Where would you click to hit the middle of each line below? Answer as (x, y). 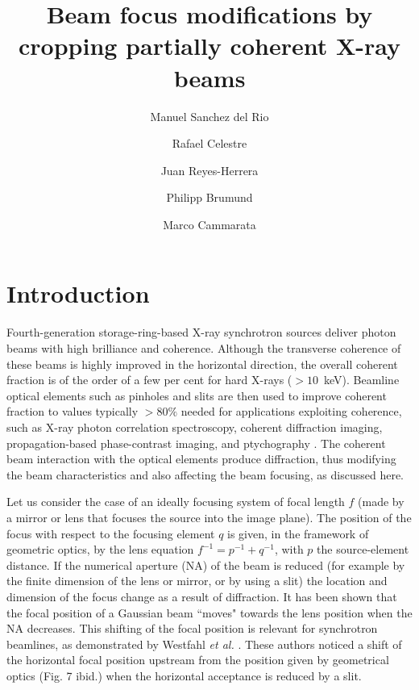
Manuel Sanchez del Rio (209, 116)
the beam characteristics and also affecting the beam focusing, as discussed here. (205, 474)
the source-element (363, 549)
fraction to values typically (73, 411)
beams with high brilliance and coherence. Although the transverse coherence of (204, 348)
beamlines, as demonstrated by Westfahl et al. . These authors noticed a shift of (204, 644)
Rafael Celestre (209, 143)
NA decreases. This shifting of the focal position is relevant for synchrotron (192, 628)
